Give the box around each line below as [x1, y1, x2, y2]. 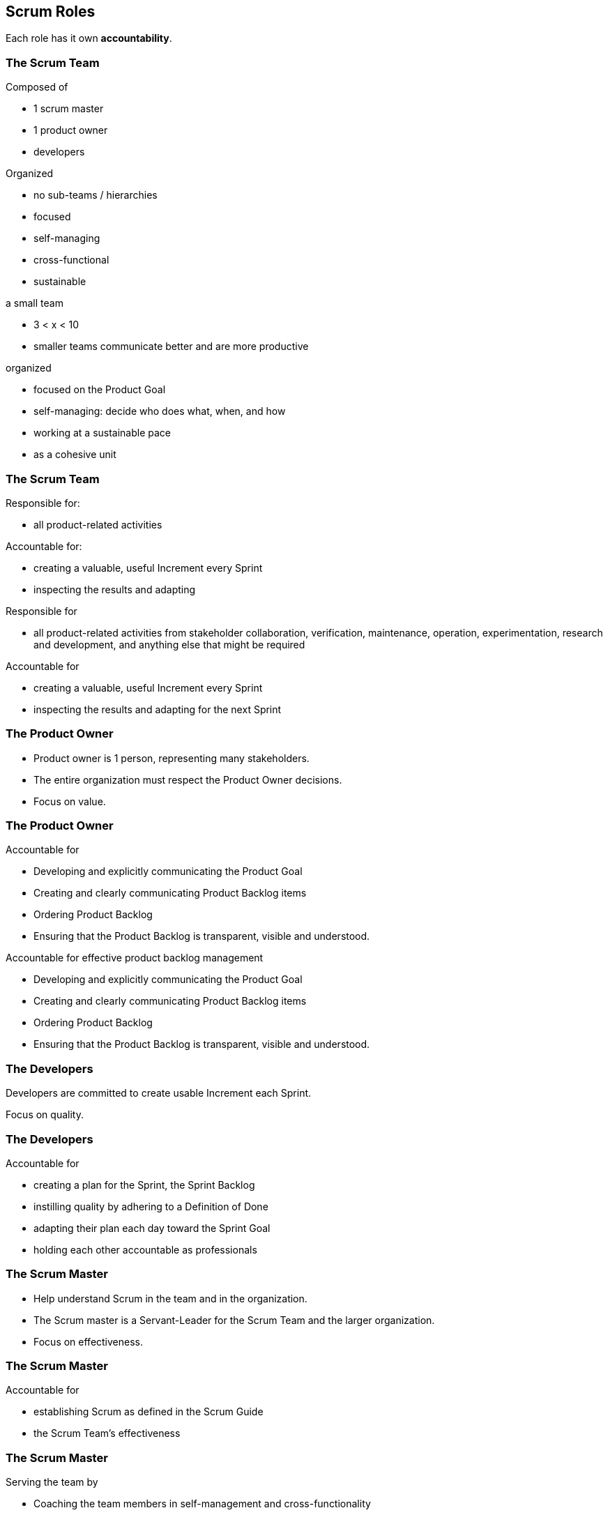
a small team [6, 297, 63, 310]
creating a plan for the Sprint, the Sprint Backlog [33, 1178, 255, 1191]
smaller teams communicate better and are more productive [33, 340, 309, 353]
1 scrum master [33, 102, 104, 115]
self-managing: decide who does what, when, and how [33, 405, 286, 418]
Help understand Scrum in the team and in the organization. [33, 1292, 307, 1304]
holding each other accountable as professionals [33, 1243, 257, 1256]
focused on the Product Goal [33, 383, 166, 396]
